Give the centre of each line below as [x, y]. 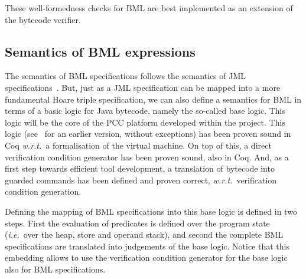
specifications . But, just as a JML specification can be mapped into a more [143, 87]
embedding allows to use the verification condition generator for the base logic [146, 257]
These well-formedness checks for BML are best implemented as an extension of [149, 8]
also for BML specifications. [55, 269]
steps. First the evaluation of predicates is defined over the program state [137, 223]
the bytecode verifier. [43, 19]
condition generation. [43, 191]
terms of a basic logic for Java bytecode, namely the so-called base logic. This [145, 111]
